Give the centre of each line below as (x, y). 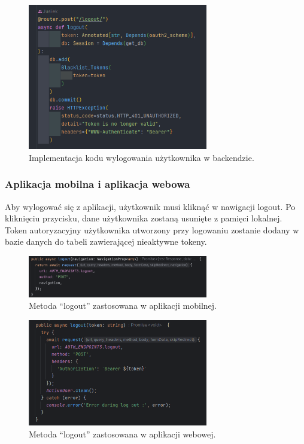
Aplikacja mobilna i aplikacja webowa (98, 184)
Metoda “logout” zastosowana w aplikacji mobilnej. (123, 305)
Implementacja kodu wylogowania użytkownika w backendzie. (142, 157)
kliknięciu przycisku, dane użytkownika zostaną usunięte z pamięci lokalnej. (144, 218)
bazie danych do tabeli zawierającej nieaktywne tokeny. (106, 241)
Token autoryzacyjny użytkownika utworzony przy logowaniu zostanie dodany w (152, 229)
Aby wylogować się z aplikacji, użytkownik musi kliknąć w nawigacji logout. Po (150, 206)
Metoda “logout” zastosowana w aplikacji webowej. (122, 434)
